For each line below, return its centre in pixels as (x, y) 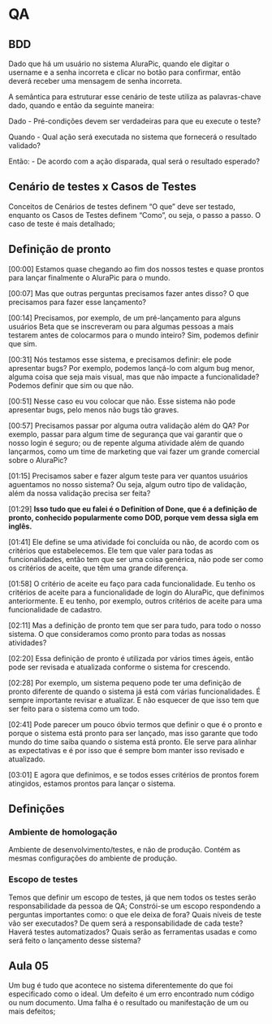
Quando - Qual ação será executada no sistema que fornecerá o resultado (133, 137)
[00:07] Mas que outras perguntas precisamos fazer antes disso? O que (129, 293)
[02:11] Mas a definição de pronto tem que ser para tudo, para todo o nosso (135, 625)
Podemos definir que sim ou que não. (71, 385)
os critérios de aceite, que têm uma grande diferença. (98, 568)
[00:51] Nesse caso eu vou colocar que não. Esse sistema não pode (122, 401)
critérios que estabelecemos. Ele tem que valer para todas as (111, 551)
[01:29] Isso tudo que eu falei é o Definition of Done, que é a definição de (133, 508)
